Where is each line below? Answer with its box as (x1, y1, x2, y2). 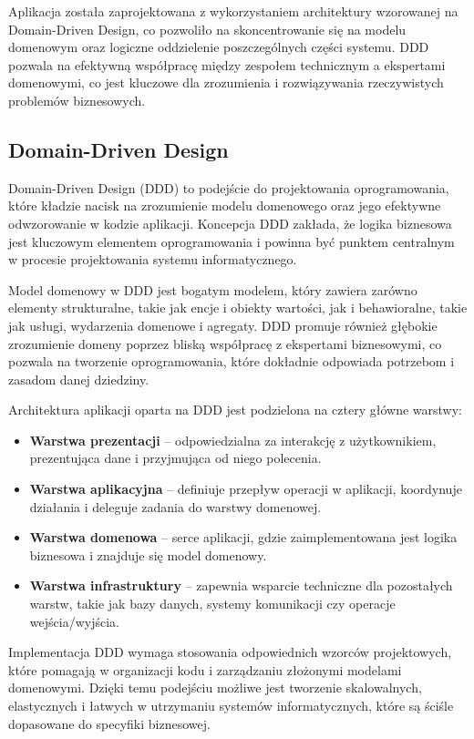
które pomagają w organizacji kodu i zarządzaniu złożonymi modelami (8, 660, 402, 679)
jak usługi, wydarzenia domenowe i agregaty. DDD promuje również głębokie (8, 315, 438, 334)
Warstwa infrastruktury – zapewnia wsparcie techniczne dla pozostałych (29, 576, 453, 595)
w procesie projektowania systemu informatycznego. (8, 250, 297, 269)
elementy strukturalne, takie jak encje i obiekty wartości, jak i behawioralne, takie (8, 298, 468, 317)
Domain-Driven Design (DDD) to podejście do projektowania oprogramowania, (8, 178, 449, 197)
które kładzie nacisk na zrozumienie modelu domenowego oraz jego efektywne (8, 196, 441, 215)
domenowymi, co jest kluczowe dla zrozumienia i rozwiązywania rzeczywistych (8, 73, 444, 92)
